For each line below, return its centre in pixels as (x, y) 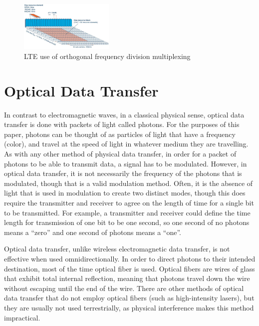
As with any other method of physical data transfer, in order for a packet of (120, 154)
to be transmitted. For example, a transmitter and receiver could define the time (127, 212)
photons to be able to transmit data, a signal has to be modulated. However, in (126, 163)
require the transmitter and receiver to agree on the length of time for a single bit (129, 202)
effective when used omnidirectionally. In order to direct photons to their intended (130, 258)
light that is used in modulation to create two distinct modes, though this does (125, 193)
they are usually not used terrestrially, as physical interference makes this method (129, 307)
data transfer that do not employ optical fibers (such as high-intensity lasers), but (129, 298)
